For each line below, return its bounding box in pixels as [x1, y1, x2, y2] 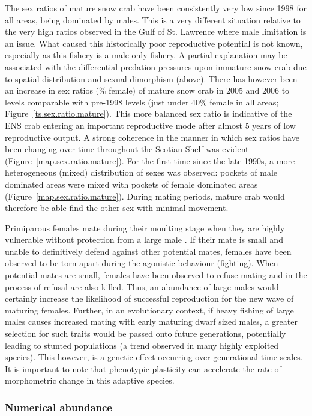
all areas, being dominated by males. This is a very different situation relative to [5, 13, 301, 26]
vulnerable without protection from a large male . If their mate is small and [5, 233, 283, 246]
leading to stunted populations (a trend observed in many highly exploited [5, 339, 279, 351]
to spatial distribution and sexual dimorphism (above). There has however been [5, 72, 298, 85]
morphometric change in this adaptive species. [5, 374, 175, 387]
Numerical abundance [5, 399, 112, 414]
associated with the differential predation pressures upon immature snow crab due [5, 60, 307, 73]
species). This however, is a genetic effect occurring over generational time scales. [5, 351, 303, 363]
